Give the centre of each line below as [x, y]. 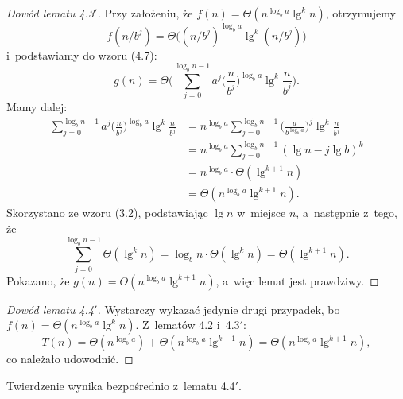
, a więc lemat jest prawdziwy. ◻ [297, 280]
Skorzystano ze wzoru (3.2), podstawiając [107, 213]
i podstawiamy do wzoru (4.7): [82, 54]
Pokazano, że [38, 280]
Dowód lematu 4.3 [50, 13]
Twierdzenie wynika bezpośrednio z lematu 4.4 [121, 385]
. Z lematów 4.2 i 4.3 [188, 325]
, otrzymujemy [360, 13]
